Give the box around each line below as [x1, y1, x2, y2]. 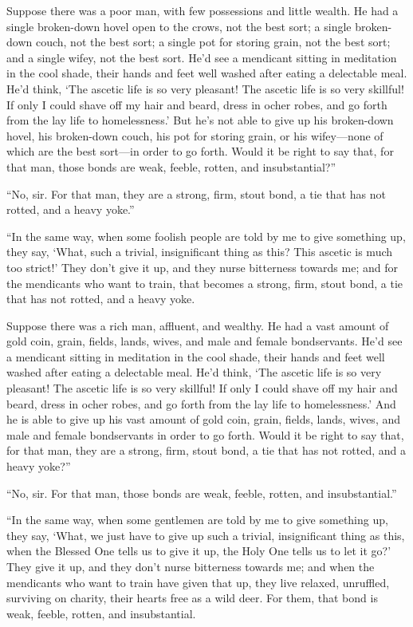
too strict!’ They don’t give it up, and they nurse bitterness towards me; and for [6, 258, 398, 275]
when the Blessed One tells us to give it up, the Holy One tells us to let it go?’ [6, 542, 391, 559]
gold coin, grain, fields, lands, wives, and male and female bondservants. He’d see [6, 333, 403, 349]
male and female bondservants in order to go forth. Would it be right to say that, [6, 426, 404, 443]
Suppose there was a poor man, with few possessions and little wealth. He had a [6, 2, 399, 18]
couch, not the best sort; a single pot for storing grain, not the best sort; [35, 34, 391, 50]
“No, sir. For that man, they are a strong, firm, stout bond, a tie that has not [6, 185, 386, 202]
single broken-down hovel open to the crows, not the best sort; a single [6, 18, 352, 34]
